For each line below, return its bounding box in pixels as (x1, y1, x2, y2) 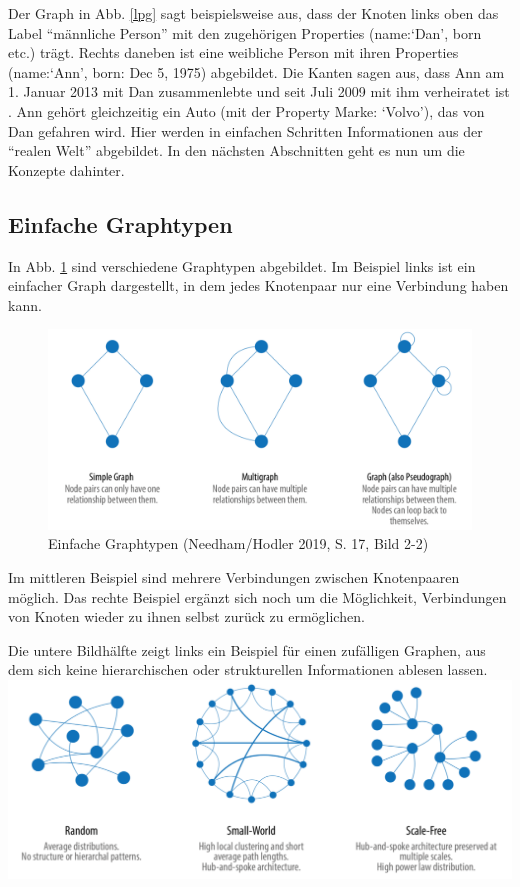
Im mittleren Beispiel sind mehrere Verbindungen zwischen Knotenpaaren (8, 566, 460, 587)
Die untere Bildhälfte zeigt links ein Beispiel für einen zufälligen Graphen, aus (8, 639, 486, 660)
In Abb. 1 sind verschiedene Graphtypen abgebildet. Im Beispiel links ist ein (8, 255, 476, 276)
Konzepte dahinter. (8, 159, 125, 180)
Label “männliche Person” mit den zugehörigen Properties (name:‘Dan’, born (8, 22, 482, 43)
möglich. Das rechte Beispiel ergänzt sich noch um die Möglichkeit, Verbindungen (8, 586, 507, 607)
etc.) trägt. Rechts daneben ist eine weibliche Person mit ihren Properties (8, 42, 459, 63)
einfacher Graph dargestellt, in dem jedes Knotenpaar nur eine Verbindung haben (8, 275, 509, 296)
